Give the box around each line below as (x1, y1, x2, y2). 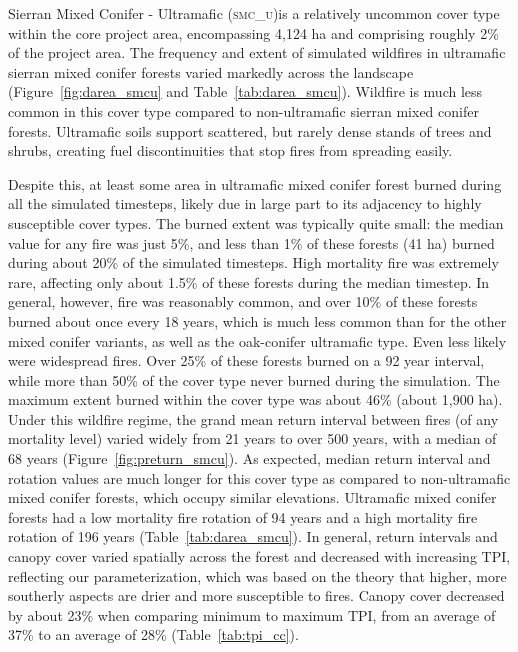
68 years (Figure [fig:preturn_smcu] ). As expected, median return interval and (8, 448, 491, 469)
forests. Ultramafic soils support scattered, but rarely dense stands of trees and (8, 120, 492, 141)
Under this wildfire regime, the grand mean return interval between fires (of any (8, 408, 499, 429)
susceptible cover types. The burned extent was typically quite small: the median (8, 212, 504, 233)
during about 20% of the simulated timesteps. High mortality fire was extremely (8, 252, 499, 273)
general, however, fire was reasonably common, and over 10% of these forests (8, 291, 478, 312)
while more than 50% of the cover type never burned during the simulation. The (8, 369, 500, 390)
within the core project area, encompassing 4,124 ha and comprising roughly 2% (8, 22, 499, 43)
